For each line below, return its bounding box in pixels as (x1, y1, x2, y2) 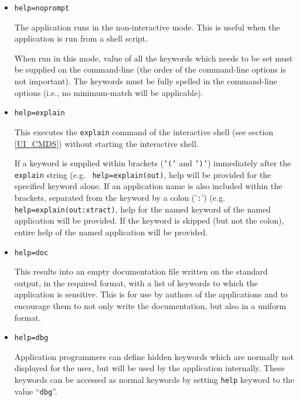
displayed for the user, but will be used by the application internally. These (14, 362, 285, 374)
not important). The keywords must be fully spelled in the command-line (14, 75, 277, 87)
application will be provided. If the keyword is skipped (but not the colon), (14, 214, 284, 227)
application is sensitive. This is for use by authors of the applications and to (14, 288, 288, 300)
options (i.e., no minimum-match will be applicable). (14, 86, 203, 98)
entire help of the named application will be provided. (14, 225, 208, 238)
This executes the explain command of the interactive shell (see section (14, 125, 274, 138)
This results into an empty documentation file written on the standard (14, 265, 268, 277)
